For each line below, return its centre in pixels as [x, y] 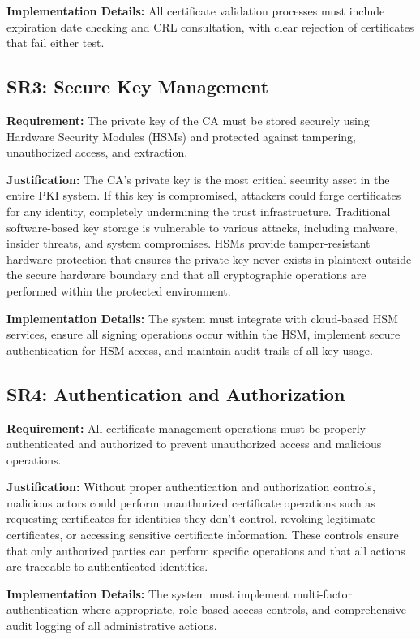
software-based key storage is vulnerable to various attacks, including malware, [202, 227]
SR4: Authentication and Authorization [176, 393]
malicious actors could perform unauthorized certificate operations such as [191, 502]
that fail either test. [56, 43]
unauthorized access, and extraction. [97, 152]
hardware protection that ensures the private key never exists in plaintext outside [209, 259]
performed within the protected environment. [119, 290]
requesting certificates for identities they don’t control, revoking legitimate [191, 518]
